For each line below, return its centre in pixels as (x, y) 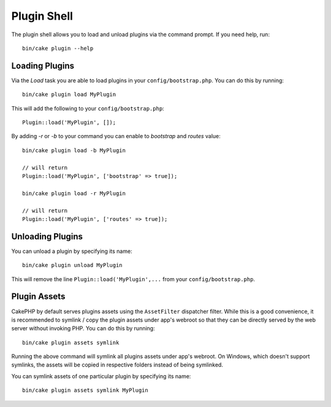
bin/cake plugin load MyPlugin (69, 95)
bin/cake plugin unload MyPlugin (72, 265)
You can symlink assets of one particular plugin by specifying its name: (101, 376)
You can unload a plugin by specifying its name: (72, 251)
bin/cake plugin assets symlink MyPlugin (85, 390)
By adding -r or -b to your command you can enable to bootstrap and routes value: (116, 136)
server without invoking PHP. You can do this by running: (83, 328)
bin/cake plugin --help (58, 48)
